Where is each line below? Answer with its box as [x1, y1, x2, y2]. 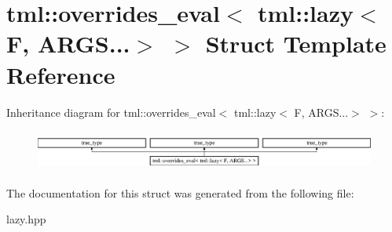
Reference [6, 58, 115, 90]
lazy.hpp [6, 211, 46, 227]
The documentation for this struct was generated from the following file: [6, 184, 354, 201]
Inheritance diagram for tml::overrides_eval [6, 103, 216, 120]
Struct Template [205, 27, 387, 60]
